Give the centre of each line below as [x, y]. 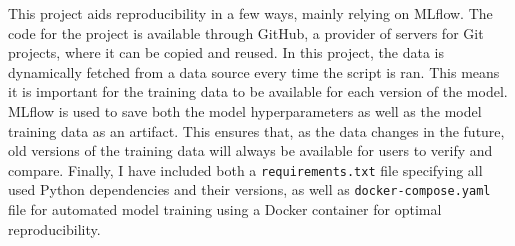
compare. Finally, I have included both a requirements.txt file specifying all [245, 169]
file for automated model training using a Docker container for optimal [225, 209]
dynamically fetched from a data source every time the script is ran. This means [254, 71]
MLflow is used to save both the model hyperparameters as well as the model [245, 110]
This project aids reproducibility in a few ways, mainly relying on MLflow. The [250, 13]
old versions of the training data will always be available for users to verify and [250, 150]
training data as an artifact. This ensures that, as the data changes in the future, [256, 130]
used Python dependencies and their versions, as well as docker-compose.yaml [249, 189]
